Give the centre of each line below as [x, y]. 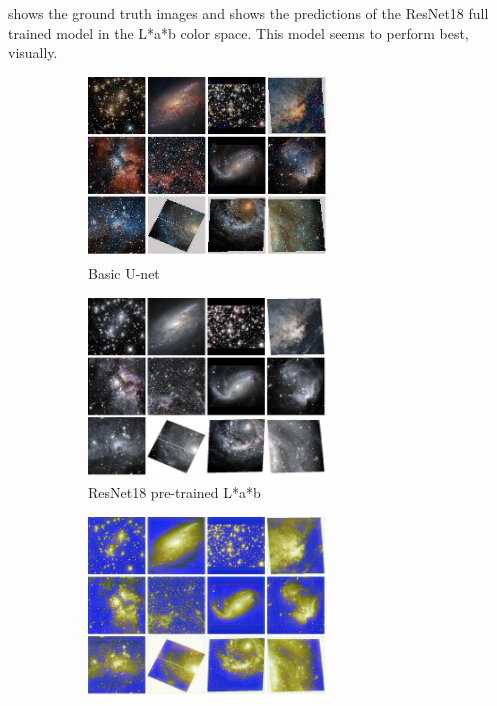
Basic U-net [124, 272]
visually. [33, 52]
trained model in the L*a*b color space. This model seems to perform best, [238, 32]
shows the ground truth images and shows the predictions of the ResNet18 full [248, 13]
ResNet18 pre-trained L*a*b [174, 492]
